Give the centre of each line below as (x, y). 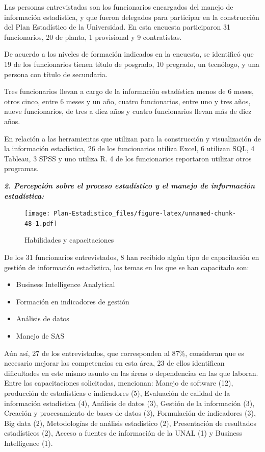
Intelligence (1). (29, 443)
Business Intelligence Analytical (65, 284)
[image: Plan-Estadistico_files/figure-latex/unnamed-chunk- (130, 214)
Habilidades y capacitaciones (69, 240)
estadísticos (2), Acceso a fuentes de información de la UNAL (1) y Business (123, 433)
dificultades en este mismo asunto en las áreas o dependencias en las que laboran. (131, 373)
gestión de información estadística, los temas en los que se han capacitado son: (127, 267)
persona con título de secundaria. (56, 74)
